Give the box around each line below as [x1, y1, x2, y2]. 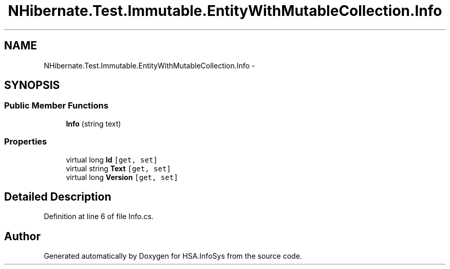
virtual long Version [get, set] [66, 172, 178, 182]
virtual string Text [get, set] [66, 164, 171, 173]
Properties [4, 136, 47, 147]
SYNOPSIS [4, 79, 60, 92]
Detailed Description [4, 190, 111, 203]
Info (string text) [66, 119, 121, 128]
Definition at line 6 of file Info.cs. [44, 212, 154, 221]
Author [4, 229, 41, 243]
